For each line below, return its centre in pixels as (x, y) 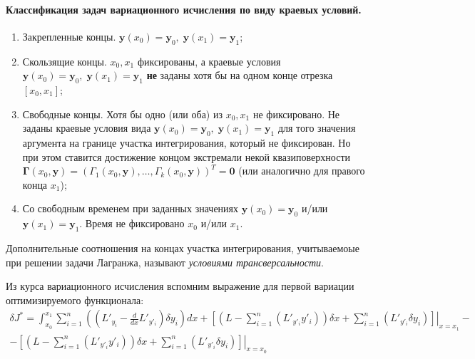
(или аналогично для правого (302, 171)
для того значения (317, 128)
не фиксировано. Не (296, 114)
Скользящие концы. (65, 61)
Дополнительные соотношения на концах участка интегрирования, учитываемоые (183, 248)
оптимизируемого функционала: (75, 300)
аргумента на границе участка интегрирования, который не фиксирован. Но (187, 142)
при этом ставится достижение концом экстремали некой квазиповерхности (186, 156)
